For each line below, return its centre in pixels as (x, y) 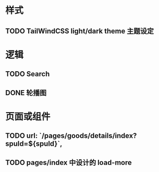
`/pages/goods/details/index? (88, 136)
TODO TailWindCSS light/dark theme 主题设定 (79, 31)
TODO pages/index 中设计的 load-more (69, 163)
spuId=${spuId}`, (34, 144)
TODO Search (27, 74)
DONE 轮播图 (26, 93)
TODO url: (22, 136)
